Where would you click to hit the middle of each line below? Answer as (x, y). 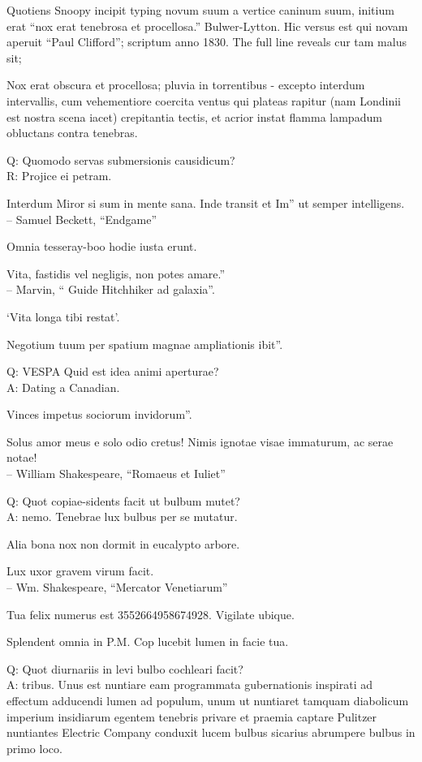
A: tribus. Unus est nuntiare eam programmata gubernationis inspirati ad (189, 685)
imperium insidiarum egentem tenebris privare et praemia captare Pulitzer (192, 716)
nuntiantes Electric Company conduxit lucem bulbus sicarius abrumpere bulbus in (211, 732)
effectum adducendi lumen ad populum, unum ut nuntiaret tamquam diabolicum (208, 700)
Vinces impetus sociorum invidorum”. (99, 414)
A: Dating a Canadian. (63, 387)
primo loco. (34, 748)
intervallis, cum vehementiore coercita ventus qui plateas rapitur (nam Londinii (204, 100)
